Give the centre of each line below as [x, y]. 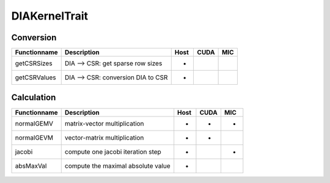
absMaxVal [31, 166]
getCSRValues [35, 77]
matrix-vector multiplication [104, 123]
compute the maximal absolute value [117, 166]
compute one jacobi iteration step [113, 151]
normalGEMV [34, 123]
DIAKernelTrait [50, 16]
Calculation [34, 98]
